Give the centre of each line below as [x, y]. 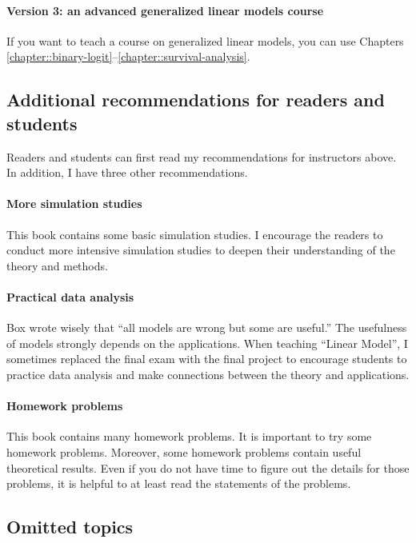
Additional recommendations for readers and [196, 100]
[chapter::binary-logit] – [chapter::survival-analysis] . [128, 56]
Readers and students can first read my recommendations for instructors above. [202, 156]
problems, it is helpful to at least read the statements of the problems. [179, 483]
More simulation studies [74, 204]
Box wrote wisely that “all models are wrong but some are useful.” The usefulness [207, 327]
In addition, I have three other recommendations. [127, 172]
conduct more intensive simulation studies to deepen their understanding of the [201, 250]
